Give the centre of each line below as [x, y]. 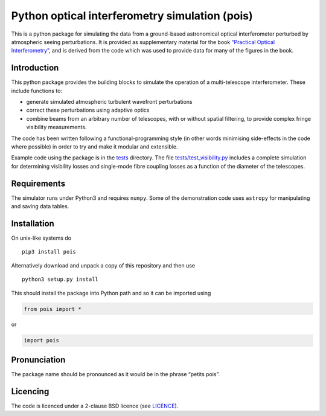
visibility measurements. [56, 127]
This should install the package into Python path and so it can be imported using [111, 293]
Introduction [35, 68]
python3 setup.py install [60, 280]
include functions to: [37, 91]
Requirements [38, 183]
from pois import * [53, 309]
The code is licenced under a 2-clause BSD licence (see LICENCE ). [95, 406]
